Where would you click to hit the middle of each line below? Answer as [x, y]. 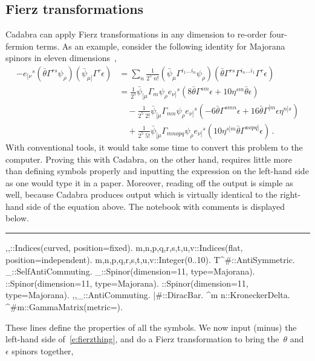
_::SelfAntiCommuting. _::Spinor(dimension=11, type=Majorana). [130, 271]
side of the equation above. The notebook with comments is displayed [156, 206]
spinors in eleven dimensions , [61, 58]
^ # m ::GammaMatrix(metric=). [64, 307]
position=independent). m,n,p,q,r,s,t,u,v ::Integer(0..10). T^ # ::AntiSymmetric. [150, 259]
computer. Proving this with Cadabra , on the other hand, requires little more [149, 159]
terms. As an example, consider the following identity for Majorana [161, 46]
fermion [20, 46]
